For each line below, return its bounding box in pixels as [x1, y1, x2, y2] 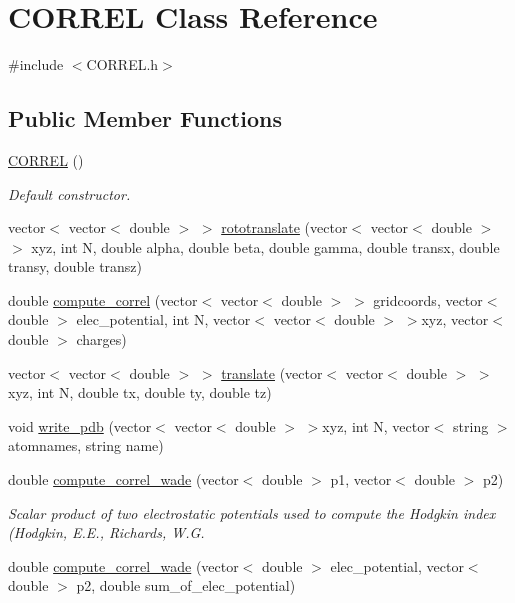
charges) [76, 329, 127, 350]
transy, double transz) [8, 256, 143, 277]
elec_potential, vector [330, 555, 464, 576]
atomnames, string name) [8, 435, 164, 456]
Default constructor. [8, 183, 131, 204]
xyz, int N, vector [322, 415, 430, 436]
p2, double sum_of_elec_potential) [76, 575, 296, 596]
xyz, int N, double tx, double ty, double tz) [8, 382, 272, 403]
